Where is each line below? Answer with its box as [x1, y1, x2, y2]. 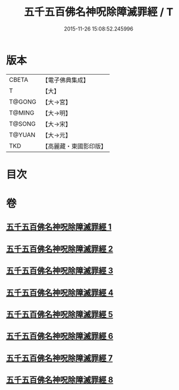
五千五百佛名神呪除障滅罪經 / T [23, 5, 174, 19]
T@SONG [9, 119, 36, 128]
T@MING [9, 108, 35, 116]
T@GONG [9, 98, 36, 106]
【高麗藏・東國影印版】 [42, 142, 107, 150]
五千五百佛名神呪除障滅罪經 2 [6, 244, 113, 254]
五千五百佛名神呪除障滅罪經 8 [6, 375, 113, 385]
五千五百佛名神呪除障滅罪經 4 [6, 288, 114, 298]
